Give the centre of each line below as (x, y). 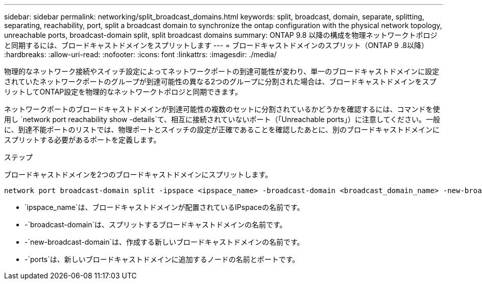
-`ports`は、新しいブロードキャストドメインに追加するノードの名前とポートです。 (162, 259)
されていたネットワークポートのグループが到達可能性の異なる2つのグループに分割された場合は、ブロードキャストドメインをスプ (220, 81)
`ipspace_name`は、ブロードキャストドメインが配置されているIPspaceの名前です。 (164, 207)
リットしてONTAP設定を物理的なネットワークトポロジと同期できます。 (123, 92)
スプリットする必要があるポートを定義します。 (82, 140)
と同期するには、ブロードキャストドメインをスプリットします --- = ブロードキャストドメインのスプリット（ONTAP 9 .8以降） (216, 45)
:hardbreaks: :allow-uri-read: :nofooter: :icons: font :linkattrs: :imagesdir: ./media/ (140, 54)
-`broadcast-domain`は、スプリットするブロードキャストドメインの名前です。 (156, 224)
